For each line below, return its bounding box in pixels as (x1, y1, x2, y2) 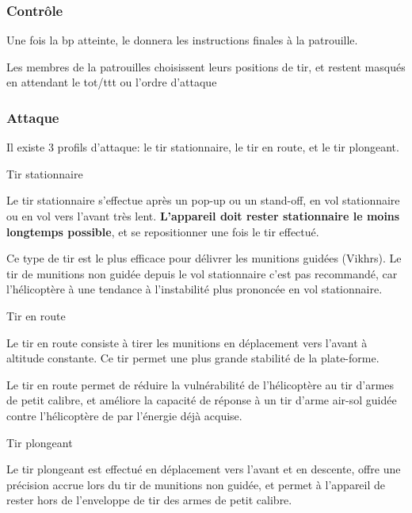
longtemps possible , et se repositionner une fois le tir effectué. (6, 223, 319, 239)
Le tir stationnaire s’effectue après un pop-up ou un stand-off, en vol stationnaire (6, 192, 400, 209)
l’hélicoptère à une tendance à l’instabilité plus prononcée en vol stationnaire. (6, 281, 383, 297)
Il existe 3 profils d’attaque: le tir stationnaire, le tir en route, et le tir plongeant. (6, 139, 399, 155)
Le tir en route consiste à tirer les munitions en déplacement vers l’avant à (6, 334, 368, 350)
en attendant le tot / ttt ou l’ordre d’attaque (6, 74, 217, 90)
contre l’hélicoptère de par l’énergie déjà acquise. (6, 407, 242, 423)
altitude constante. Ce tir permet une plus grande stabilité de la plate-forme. (6, 350, 380, 366)
